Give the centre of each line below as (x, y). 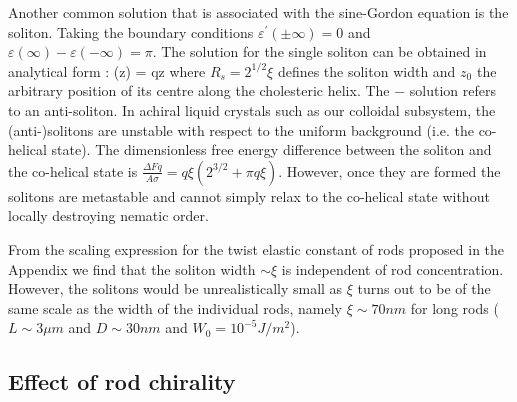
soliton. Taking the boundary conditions (131, 31)
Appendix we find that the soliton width (132, 268)
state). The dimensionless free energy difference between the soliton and (271, 149)
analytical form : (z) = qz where (107, 70)
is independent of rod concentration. (392, 268)
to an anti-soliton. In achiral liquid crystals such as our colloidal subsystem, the (252, 109)
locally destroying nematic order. (108, 215)
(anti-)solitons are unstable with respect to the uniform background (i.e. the (241, 129)
